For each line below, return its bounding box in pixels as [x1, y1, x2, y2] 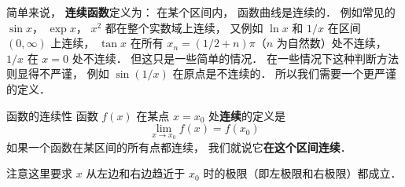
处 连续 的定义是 [208, 107, 286, 123]
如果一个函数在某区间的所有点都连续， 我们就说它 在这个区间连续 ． [6, 138, 352, 155]
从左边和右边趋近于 [86, 165, 186, 181]
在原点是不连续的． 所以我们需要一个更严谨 [172, 65, 397, 82]
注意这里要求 [6, 165, 72, 181]
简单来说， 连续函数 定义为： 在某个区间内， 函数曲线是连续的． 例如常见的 [6, 4, 396, 20]
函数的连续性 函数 [6, 107, 98, 123]
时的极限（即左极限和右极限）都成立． [203, 165, 402, 181]
